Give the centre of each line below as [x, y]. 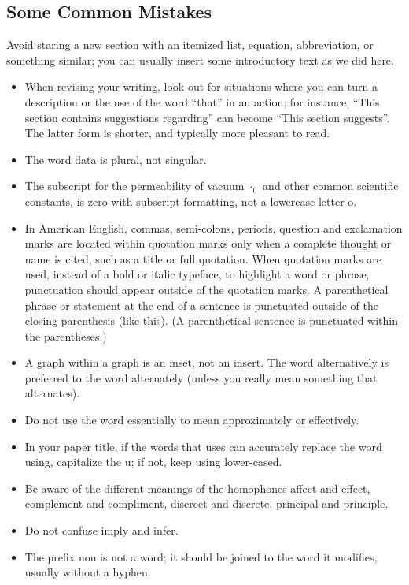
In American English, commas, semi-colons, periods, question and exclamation [214, 227]
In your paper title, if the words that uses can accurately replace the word [203, 446]
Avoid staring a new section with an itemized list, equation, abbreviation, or [190, 45]
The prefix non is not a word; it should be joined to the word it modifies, [201, 556]
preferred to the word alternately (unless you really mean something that [201, 377]
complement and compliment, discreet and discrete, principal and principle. [206, 503]
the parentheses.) [66, 335]
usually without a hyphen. [88, 572]
